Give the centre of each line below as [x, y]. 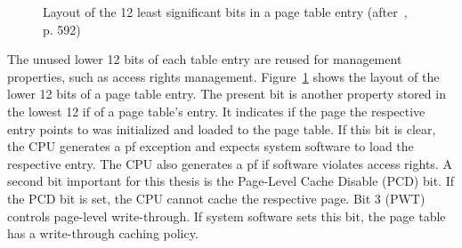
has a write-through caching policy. [103, 233]
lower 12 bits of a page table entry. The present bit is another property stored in [227, 94]
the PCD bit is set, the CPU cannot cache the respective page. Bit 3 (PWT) [216, 198]
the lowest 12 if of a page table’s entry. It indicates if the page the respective [216, 111]
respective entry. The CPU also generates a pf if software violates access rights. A [230, 163]
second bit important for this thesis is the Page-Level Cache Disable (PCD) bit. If [231, 181]
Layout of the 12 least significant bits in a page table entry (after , [225, 12]
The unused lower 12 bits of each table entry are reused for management [205, 59]
